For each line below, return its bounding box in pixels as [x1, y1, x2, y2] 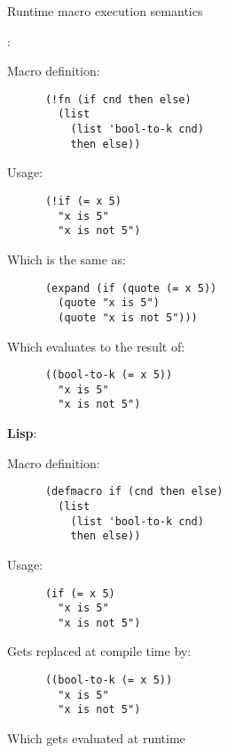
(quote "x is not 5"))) [58, 311, 198, 324]
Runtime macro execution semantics [7, 2, 203, 20]
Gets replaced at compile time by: [7, 642, 192, 660]
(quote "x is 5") [58, 296, 160, 310]
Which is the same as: [7, 249, 126, 268]
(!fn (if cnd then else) [44, 93, 192, 106]
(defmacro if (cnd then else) [44, 485, 224, 498]
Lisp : [7, 424, 37, 442]
